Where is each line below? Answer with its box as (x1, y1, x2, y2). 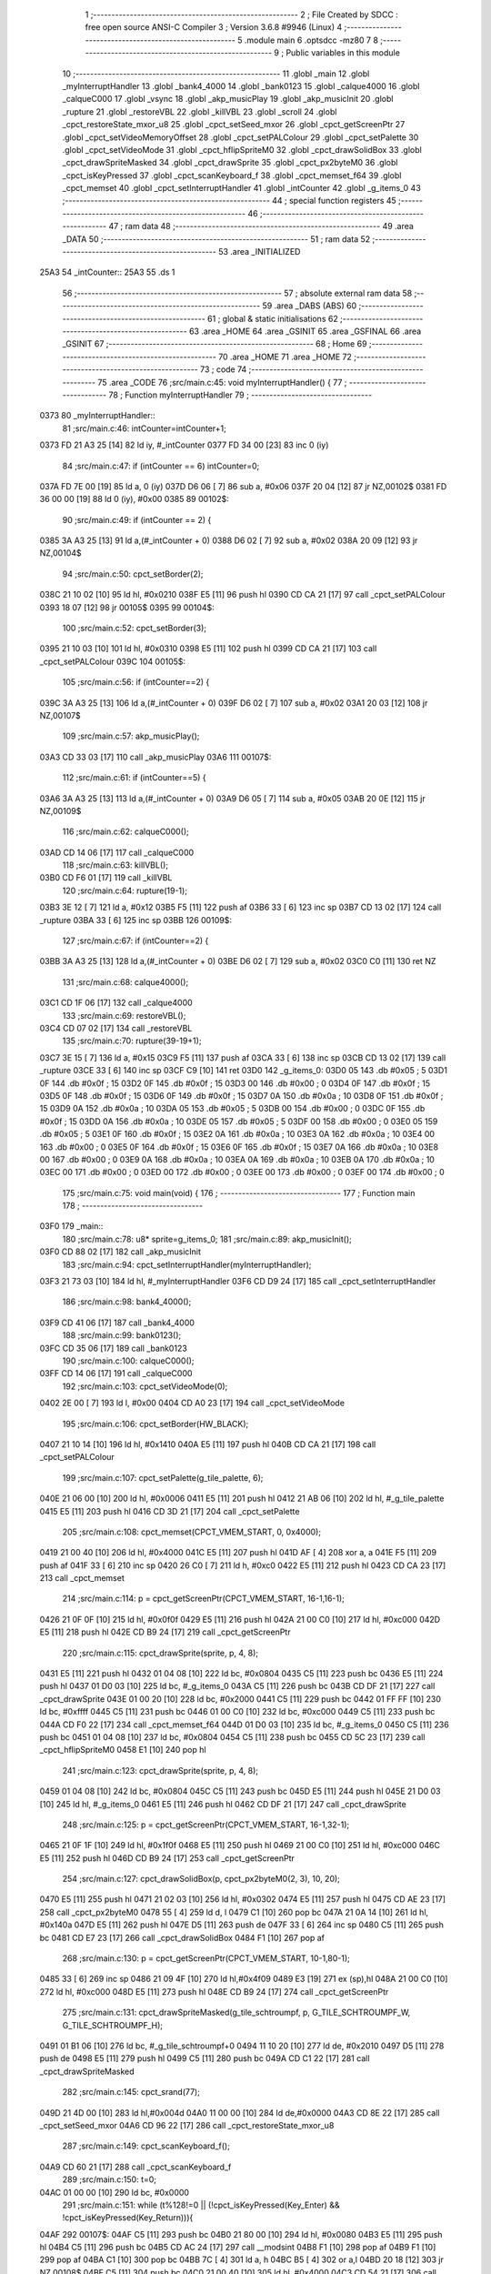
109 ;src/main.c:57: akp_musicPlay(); (62, 730, 200, 741)
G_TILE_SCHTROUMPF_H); (62, 2019, 164, 2030)
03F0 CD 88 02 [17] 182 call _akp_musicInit (39, 1246, 202, 1257)
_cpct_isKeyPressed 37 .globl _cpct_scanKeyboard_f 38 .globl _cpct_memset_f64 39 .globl (62, 169, 402, 181)
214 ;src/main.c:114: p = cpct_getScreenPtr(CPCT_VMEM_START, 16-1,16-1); (62, 1593, 346, 1605)
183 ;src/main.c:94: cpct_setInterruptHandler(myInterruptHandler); (62, 1259, 312, 1270)
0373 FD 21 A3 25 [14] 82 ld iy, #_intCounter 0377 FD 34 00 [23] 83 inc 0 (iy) (39, 439, 329, 450)
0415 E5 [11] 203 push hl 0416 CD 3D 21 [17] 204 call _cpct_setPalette (39, 1505, 300, 1516)
